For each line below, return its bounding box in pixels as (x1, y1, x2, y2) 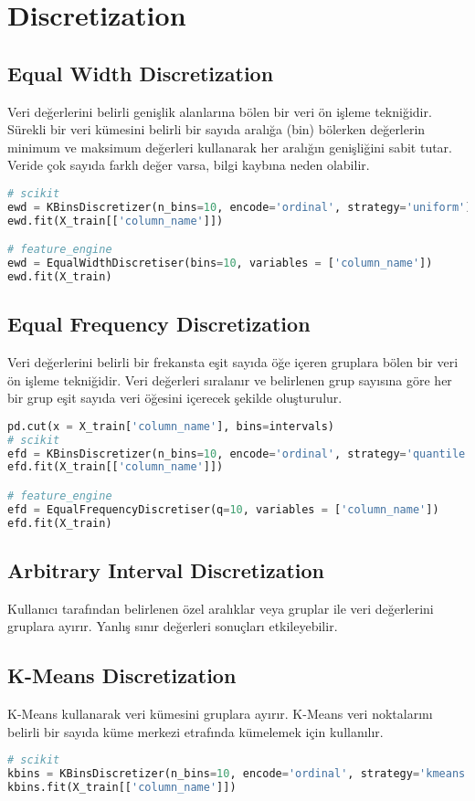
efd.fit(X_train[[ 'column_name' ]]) (7, 460, 224, 474)
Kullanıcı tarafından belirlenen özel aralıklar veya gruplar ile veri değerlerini (7, 598, 434, 617)
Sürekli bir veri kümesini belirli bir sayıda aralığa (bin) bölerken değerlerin (7, 120, 426, 139)
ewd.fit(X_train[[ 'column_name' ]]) (7, 214, 224, 227)
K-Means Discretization (7, 661, 237, 690)
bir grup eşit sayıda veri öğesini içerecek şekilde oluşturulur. (7, 388, 343, 407)
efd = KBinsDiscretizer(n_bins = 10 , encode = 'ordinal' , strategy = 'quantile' (7, 447, 472, 460)
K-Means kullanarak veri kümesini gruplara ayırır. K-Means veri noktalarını (7, 704, 433, 723)
